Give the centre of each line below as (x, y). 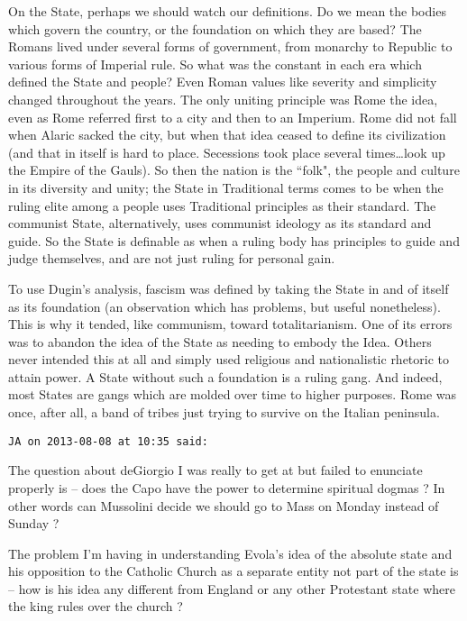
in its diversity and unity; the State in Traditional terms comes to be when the (226, 187)
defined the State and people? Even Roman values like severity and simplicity (223, 82)
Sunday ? (34, 523)
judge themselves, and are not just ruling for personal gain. (172, 258)
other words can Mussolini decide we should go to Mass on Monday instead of (224, 505)
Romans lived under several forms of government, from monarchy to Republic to (230, 46)
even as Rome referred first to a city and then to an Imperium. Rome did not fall (233, 117)
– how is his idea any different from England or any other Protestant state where (232, 588)
